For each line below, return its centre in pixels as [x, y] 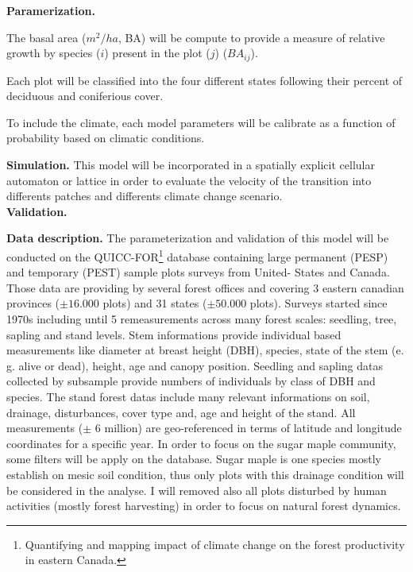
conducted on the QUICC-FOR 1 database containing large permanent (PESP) [197, 255]
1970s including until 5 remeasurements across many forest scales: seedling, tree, [202, 319]
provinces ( [33, 303]
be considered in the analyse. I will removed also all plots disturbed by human [197, 490]
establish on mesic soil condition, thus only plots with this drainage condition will [205, 474]
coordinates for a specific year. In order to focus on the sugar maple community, [201, 443]
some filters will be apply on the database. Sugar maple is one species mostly [194, 459]
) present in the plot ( [157, 53]
